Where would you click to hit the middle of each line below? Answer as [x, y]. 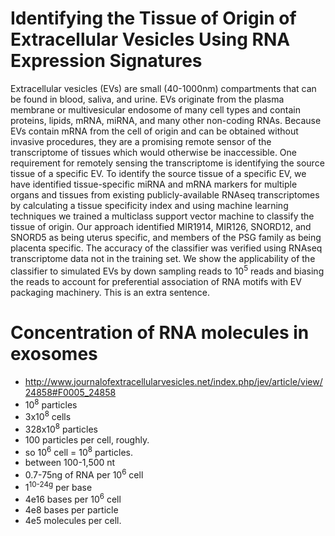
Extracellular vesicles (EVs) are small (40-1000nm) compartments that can [163, 88]
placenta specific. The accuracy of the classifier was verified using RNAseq [166, 248]
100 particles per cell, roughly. [87, 439]
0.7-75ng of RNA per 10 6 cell [84, 474]
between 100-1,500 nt [70, 463]
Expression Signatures [106, 61]
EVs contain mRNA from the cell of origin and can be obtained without [154, 131]
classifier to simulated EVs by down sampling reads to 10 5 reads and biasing [167, 270]
